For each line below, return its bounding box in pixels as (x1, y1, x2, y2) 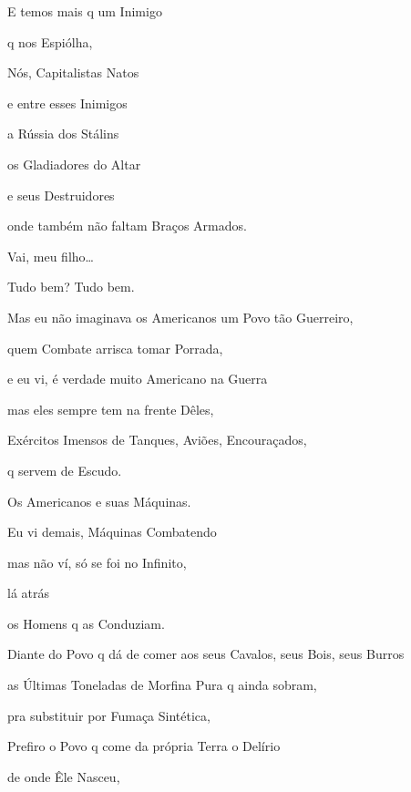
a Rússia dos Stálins (7, 124, 119, 143)
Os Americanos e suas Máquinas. (7, 491, 191, 510)
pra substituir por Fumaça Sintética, (7, 705, 211, 725)
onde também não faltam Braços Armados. (7, 216, 247, 235)
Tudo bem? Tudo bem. (7, 277, 135, 296)
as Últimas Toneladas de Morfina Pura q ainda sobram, (7, 675, 317, 694)
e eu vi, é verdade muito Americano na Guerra (7, 369, 268, 388)
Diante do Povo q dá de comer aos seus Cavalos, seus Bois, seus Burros (7, 644, 405, 663)
